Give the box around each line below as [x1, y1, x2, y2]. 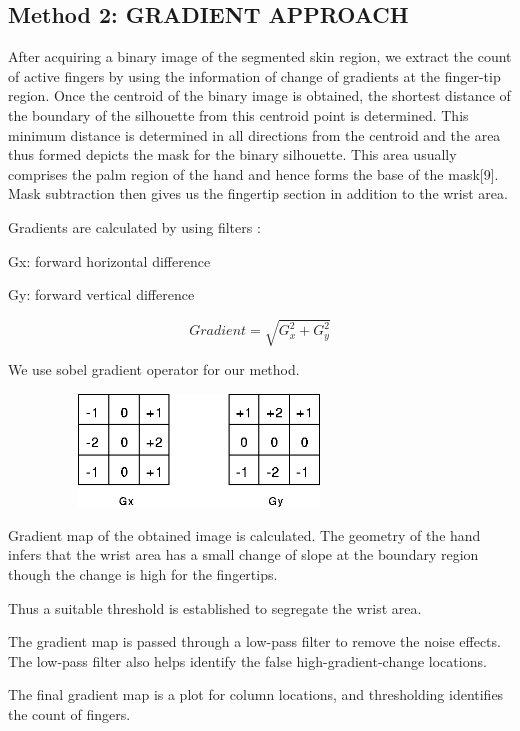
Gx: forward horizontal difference [8, 250, 211, 271]
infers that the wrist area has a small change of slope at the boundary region [8, 544, 479, 565]
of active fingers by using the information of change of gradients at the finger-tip [8, 65, 501, 86]
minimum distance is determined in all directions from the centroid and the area [8, 124, 501, 145]
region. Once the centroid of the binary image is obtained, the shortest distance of [8, 85, 511, 106]
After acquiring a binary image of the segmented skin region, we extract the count [8, 46, 512, 67]
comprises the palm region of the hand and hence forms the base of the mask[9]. [8, 163, 499, 184]
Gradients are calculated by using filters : [8, 216, 261, 237]
